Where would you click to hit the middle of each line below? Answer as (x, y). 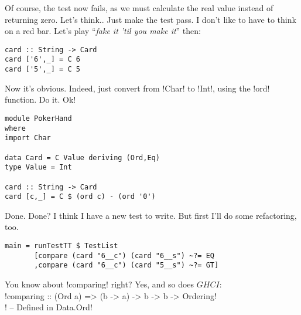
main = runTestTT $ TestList (61, 246)
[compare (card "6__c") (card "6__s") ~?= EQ (124, 255)
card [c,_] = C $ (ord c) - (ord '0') (80, 197)
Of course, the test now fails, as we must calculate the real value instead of (139, 8)
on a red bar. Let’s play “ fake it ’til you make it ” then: (103, 31)
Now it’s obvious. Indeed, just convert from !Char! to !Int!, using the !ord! (137, 88)
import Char (28, 138)
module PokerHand (38, 118)
